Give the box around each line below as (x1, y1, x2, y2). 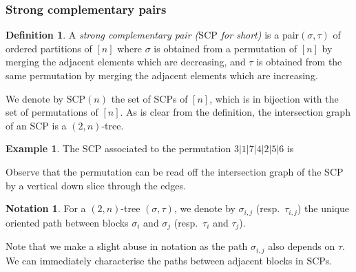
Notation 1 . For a (6, 201, 86, 216)
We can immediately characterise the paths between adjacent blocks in (6, 253, 304, 267)
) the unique (297, 201, 350, 216)
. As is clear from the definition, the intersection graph (120, 105, 350, 119)
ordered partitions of (6, 41, 92, 55)
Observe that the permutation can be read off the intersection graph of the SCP (6, 164, 344, 178)
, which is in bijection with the (209, 91, 339, 105)
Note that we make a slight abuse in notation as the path (6, 239, 248, 253)
